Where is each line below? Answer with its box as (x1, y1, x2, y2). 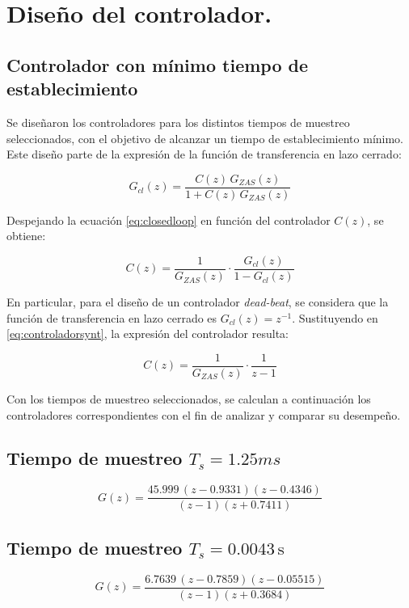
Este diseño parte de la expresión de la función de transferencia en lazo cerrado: (6, 146, 402, 163)
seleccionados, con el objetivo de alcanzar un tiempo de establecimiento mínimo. (6, 129, 404, 146)
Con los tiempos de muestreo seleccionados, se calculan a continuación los (6, 390, 371, 407)
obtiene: (6, 227, 46, 244)
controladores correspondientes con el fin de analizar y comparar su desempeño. (6, 406, 401, 423)
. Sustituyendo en (292, 309, 378, 326)
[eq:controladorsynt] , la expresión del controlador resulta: (6, 325, 289, 342)
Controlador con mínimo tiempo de (6, 52, 309, 77)
